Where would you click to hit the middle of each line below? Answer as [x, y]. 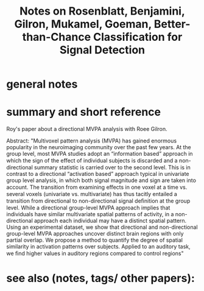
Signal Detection [102, 50]
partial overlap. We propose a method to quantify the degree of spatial [95, 240]
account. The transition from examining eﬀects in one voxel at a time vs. [97, 188]
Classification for [138, 37]
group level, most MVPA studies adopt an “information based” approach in [100, 154]
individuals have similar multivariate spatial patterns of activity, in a [90, 214]
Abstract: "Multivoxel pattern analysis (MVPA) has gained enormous [92, 141]
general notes [42, 84]
